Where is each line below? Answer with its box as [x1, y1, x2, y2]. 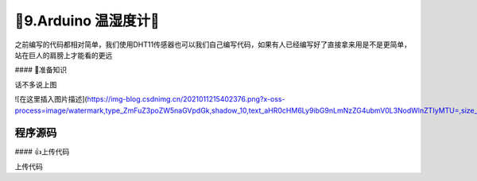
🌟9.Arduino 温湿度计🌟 [14, 12, 160, 29]
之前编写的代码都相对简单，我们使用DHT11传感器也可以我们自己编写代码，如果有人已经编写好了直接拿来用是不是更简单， [14, 40, 411, 49]
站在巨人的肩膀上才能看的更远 [14, 50, 113, 60]
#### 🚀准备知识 [14, 65, 68, 75]
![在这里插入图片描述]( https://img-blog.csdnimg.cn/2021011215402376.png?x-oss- [14, 94, 285, 104]
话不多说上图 [14, 79, 57, 89]
